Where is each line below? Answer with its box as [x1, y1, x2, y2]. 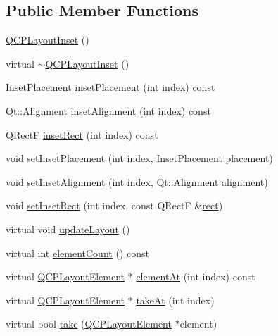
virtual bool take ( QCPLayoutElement [6, 316, 172, 331]
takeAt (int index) [136, 292, 215, 307]
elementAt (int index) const [136, 269, 255, 284]
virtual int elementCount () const [6, 245, 149, 260]
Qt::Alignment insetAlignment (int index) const [6, 103, 211, 118]
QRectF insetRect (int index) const [6, 127, 158, 142]
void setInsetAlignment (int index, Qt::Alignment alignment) [6, 174, 268, 189]
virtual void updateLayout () [6, 221, 130, 236]
